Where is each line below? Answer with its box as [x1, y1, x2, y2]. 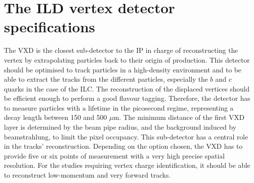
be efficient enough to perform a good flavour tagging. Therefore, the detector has [4, 93, 251, 103]
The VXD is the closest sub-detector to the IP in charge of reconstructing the [4, 45, 238, 55]
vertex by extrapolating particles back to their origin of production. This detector [4, 54, 250, 65]
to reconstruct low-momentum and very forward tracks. [4, 170, 171, 180]
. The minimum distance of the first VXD [119, 112, 245, 122]
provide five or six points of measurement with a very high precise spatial [4, 150, 225, 160]
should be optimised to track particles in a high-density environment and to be [4, 64, 242, 74]
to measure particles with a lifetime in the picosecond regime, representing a [4, 102, 234, 113]
